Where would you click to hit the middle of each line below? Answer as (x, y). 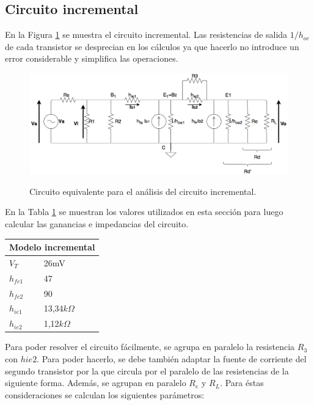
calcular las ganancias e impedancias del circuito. (97, 223)
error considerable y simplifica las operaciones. (92, 58)
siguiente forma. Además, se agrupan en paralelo (96, 383)
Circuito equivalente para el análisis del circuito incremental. (143, 191)
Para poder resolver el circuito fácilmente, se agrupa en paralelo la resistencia (150, 347)
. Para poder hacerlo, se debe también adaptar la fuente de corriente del (172, 358)
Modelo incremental (52, 247)
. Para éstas (242, 383)
